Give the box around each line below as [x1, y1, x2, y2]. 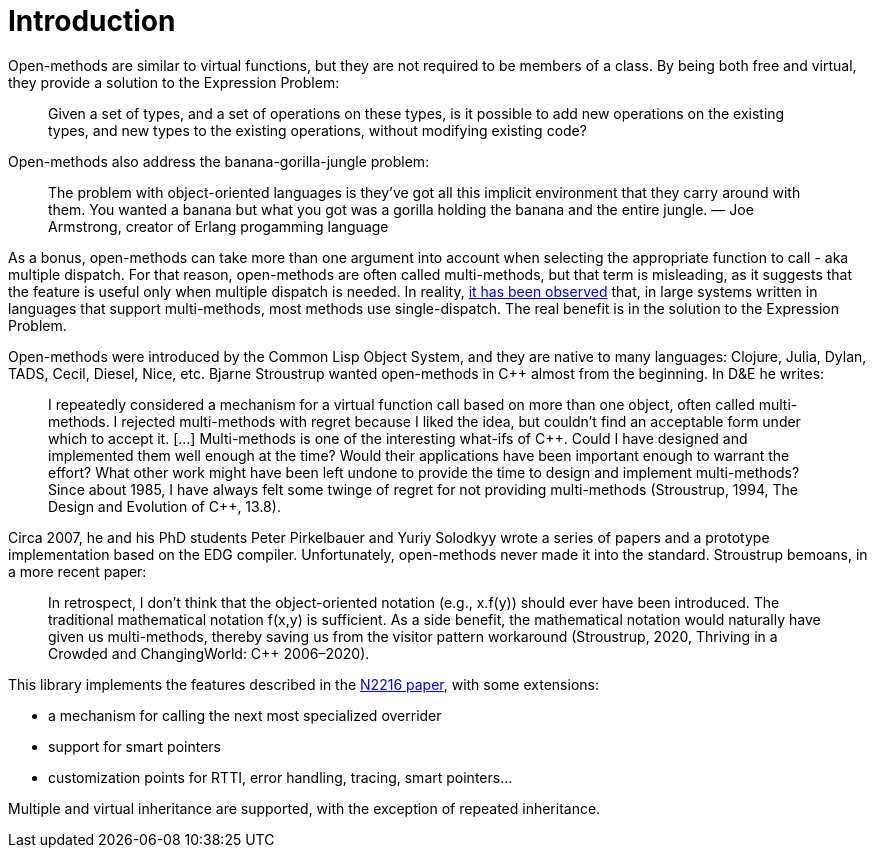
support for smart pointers [48, 737, 222, 755]
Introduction [8, 4, 176, 38]
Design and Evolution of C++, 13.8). [48, 497, 281, 515]
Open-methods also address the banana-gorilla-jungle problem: [8, 152, 430, 170]
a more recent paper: [8, 562, 147, 580]
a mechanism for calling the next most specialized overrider [48, 706, 442, 724]
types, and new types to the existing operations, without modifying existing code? [48, 121, 587, 139]
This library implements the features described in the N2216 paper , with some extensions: [8, 675, 599, 693]
